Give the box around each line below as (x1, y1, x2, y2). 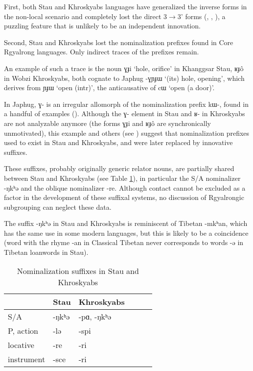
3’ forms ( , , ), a (177, 11, 226, 21)
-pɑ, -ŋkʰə (78, 310, 112, 322)
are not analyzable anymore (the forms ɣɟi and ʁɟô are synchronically (4, 118, 211, 128)
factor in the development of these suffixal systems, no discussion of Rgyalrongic (4, 192, 244, 202)
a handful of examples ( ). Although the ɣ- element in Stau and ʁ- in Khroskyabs (4, 108, 245, 119)
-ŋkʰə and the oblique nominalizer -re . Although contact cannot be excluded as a (4, 182, 246, 193)
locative (8, 339, 34, 350)
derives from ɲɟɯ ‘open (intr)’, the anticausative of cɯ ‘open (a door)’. (4, 82, 215, 93)
